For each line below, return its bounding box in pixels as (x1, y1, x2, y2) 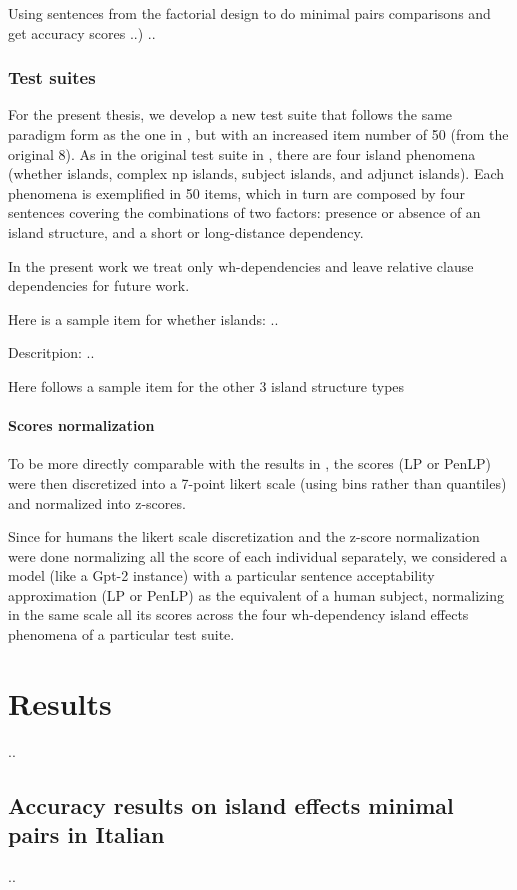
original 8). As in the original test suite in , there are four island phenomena (8, 143, 476, 164)
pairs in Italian (8, 819, 165, 850)
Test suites (8, 65, 96, 90)
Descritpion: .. (8, 342, 95, 363)
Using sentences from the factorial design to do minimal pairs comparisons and (8, 3, 491, 23)
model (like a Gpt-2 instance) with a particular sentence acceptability (8, 565, 435, 586)
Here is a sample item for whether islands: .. (8, 308, 279, 329)
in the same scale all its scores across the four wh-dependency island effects (8, 604, 469, 625)
